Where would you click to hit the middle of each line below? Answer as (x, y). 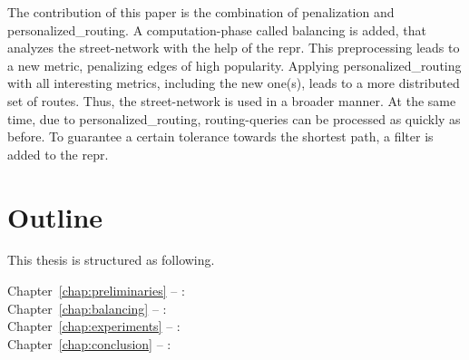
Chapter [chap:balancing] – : (87, 308)
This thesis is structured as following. (111, 260)
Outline (55, 216)
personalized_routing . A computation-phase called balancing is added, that (217, 29)
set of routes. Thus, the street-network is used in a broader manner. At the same (232, 100)
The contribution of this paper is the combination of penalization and (201, 12)
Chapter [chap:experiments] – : (94, 326)
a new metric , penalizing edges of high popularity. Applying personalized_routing (234, 65)
